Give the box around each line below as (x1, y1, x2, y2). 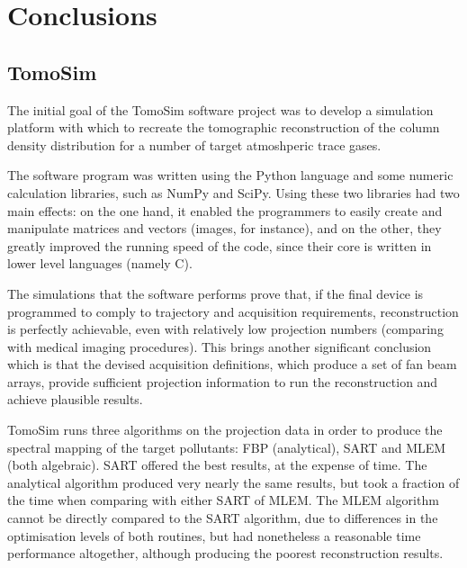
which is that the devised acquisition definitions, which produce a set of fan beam (7, 355, 457, 374)
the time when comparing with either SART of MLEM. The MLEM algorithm (7, 491, 439, 509)
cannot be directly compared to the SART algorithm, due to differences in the (7, 509, 438, 527)
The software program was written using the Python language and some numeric (7, 166, 454, 185)
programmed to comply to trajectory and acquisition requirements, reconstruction (7, 302, 459, 320)
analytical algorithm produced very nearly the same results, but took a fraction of (7, 473, 460, 491)
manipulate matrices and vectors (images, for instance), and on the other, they (7, 219, 442, 238)
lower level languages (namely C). (7, 254, 193, 273)
